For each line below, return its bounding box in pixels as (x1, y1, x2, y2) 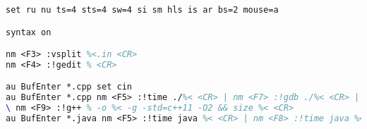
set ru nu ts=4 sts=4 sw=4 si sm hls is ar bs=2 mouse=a (6, 5, 279, 15)
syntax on (6, 27, 52, 37)
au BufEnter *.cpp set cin (6, 82, 132, 92)
